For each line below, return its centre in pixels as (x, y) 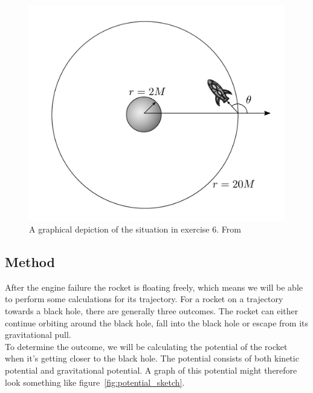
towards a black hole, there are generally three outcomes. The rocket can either (152, 311)
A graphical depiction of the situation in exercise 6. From (135, 229)
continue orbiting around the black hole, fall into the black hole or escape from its (156, 322)
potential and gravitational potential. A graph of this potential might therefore (151, 370)
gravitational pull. (38, 335)
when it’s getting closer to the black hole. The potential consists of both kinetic (152, 358)
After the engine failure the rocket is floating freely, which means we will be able (154, 287)
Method (30, 262)
